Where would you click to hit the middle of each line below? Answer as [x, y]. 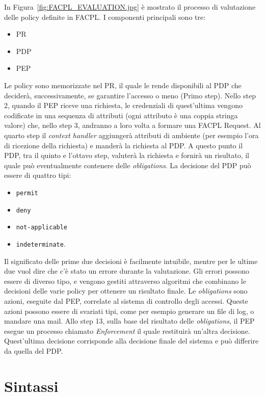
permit [27, 193]
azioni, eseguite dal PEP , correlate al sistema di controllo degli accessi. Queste [126, 300]
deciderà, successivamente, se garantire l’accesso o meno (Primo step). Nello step [130, 95]
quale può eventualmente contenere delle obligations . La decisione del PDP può [128, 165]
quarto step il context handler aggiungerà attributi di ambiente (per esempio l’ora [131, 135]
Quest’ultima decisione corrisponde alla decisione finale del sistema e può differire [131, 341]
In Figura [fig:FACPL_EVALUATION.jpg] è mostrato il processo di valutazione [130, 7]
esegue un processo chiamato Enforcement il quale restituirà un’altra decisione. [127, 331]
